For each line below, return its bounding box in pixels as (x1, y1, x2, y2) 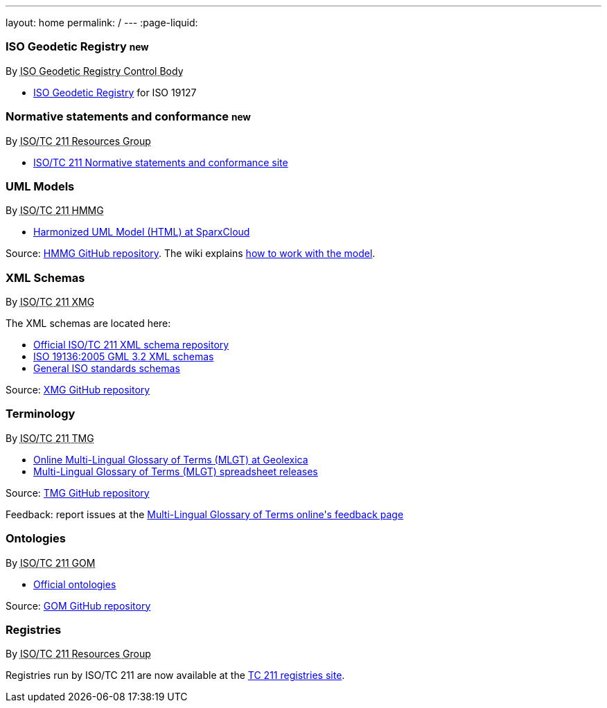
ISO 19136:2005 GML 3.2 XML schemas (33, 351, 214, 362)
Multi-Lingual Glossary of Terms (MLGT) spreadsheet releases (33, 465, 318, 477)
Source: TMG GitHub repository (6, 486, 150, 499)
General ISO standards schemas (33, 362, 180, 374)
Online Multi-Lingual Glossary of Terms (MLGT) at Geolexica (33, 453, 308, 466)
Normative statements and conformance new (6, 109, 251, 124)
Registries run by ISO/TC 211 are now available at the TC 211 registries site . (6, 669, 345, 682)
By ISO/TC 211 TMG (6, 432, 94, 444)
